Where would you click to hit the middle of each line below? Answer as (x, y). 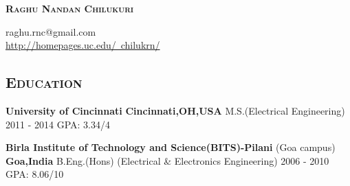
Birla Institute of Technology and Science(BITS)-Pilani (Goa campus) (171, 147)
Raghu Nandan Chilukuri (70, 8)
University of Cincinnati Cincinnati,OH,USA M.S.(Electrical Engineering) (175, 110)
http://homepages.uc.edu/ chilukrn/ (83, 45)
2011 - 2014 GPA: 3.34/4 (58, 124)
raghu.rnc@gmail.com (51, 31)
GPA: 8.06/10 (35, 174)
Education (44, 82)
